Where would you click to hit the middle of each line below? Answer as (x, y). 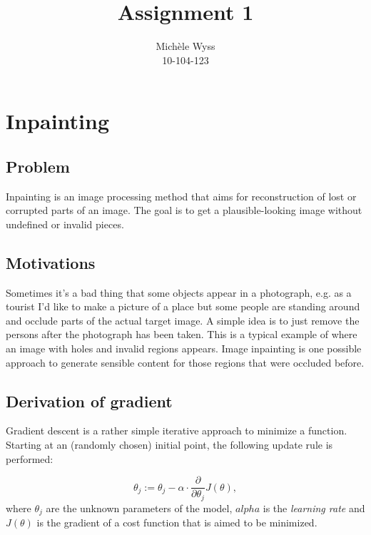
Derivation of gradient (89, 401)
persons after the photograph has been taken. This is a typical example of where (182, 334)
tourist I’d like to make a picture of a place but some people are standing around (183, 306)
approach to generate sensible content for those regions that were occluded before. (185, 362)
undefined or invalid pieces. (65, 224)
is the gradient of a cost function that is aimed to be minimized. (177, 523)
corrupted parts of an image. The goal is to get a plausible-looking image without (184, 210)
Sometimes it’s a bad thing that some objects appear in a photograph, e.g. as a (179, 292)
